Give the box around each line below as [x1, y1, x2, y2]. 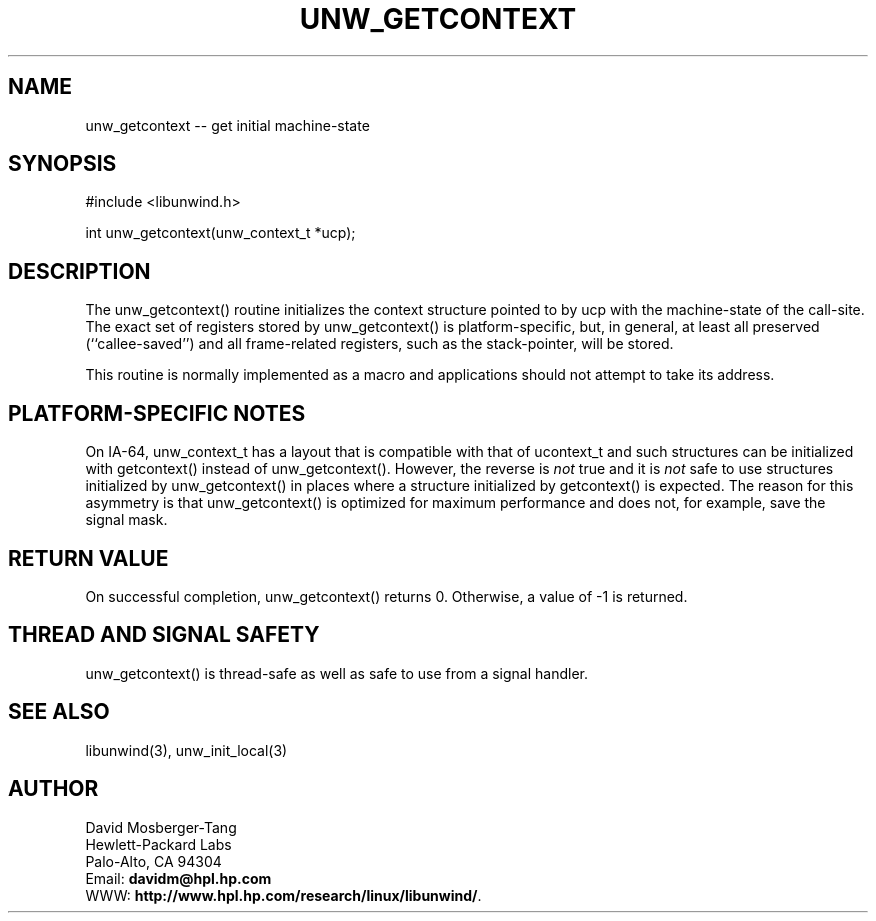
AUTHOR [8, 776, 99, 802]
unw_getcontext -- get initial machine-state [85, 116, 370, 134]
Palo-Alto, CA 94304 [85, 852, 222, 870]
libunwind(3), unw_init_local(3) [85, 741, 288, 759]
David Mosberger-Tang [85, 818, 237, 836]
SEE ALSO [8, 699, 110, 725]
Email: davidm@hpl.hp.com [85, 869, 272, 887]
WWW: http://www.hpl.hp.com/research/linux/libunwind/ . [85, 886, 482, 904]
